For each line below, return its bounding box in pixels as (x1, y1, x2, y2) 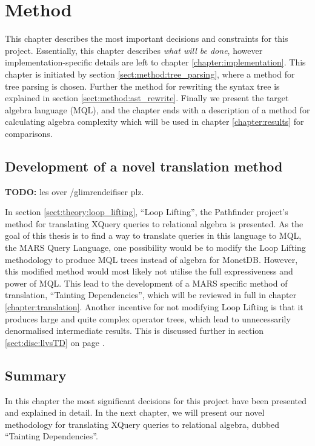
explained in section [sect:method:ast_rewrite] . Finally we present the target (5, 92, 289, 104)
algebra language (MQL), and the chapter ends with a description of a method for (5, 103, 310, 116)
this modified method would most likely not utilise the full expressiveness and (5, 265, 293, 278)
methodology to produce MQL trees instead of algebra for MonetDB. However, (5, 253, 298, 265)
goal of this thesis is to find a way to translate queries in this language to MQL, (5, 229, 302, 242)
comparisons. (5, 127, 53, 139)
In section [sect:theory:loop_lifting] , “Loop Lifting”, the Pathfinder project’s (5, 205, 288, 218)
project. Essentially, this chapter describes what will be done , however (5, 44, 263, 56)
